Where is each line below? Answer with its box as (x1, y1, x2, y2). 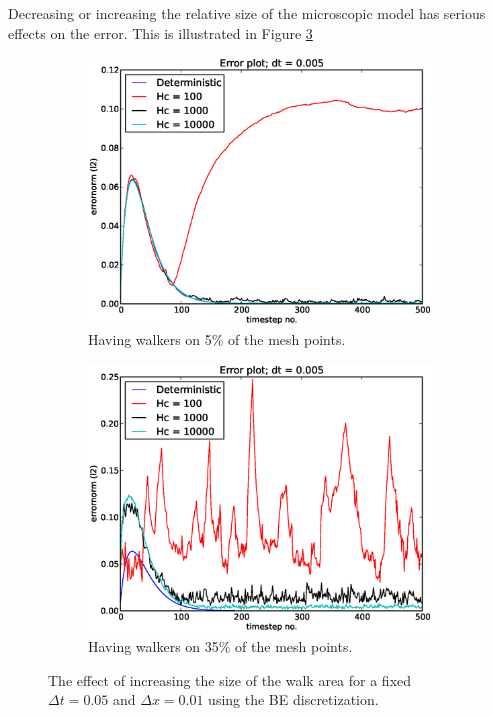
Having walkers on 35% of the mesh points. (88, 636, 353, 657)
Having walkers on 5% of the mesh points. (88, 329, 346, 350)
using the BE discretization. (208, 689, 379, 710)
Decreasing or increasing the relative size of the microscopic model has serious (8, 3, 486, 23)
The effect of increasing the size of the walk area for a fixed (48, 669, 412, 690)
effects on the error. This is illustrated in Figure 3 (8, 22, 313, 43)
